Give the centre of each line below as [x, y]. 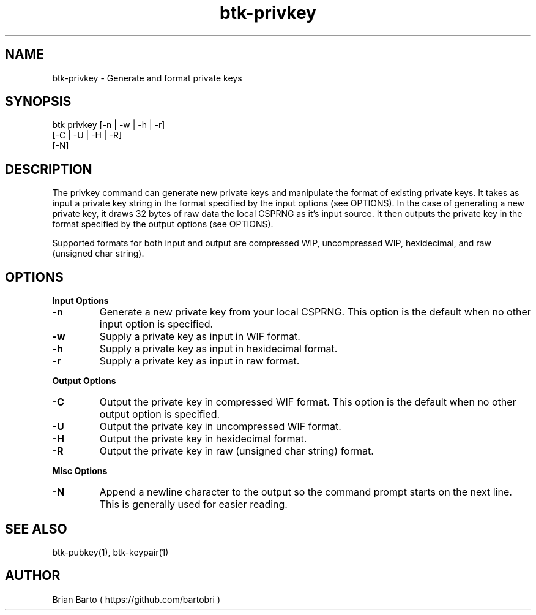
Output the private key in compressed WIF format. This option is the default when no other [308, 402]
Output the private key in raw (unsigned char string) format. [236, 451]
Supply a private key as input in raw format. [199, 361]
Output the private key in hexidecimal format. [203, 439]
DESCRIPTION [49, 169]
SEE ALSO [36, 529]
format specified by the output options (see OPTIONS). [163, 224]
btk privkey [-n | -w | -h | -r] [109, 125]
